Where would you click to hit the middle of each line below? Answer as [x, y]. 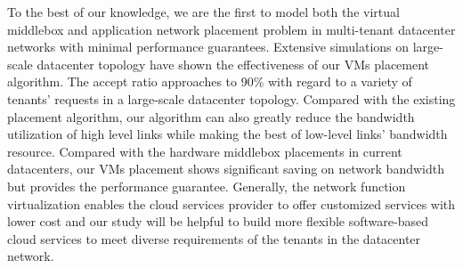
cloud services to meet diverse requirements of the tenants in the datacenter [214, 238]
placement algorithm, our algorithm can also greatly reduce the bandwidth [211, 116]
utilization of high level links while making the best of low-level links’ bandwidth [227, 134]
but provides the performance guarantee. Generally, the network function [207, 186]
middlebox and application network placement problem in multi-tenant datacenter [231, 29]
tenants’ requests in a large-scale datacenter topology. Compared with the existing [231, 98]
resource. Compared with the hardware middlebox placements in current [205, 151]
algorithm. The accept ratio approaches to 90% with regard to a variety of [210, 81]
